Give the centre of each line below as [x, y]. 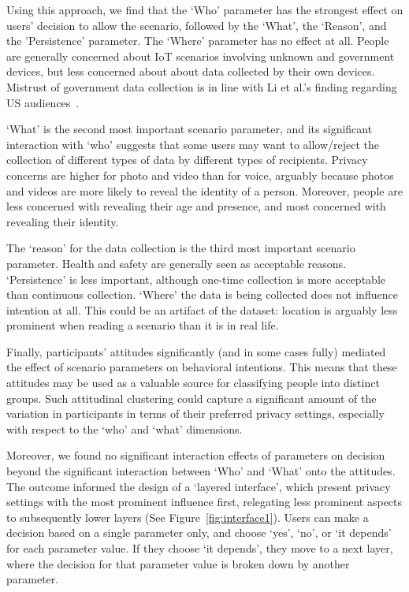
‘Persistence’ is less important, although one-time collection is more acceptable [196, 279]
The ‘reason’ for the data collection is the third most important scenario [181, 248]
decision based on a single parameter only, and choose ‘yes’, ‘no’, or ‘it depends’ [199, 532]
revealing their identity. [63, 221]
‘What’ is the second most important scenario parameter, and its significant [190, 129]
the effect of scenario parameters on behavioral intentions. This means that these [202, 367]
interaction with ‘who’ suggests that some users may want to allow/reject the [193, 144]
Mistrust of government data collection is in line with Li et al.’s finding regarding [202, 86]
